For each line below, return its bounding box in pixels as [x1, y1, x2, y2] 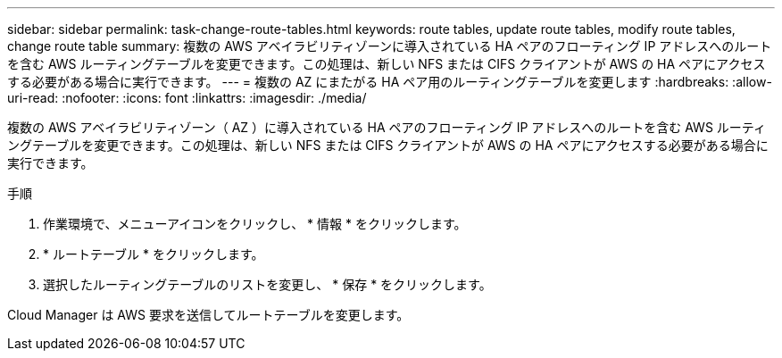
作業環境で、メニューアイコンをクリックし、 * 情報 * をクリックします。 [43, 216, 467, 231]
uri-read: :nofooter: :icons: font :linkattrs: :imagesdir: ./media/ [7, 90, 367, 105]
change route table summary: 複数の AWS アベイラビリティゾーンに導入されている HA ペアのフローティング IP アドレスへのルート [7, 38, 772, 54]
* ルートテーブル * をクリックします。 [43, 246, 264, 262]
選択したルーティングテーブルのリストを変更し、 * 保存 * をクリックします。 [43, 277, 492, 292]
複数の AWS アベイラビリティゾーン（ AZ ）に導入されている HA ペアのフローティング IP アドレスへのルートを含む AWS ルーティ [7, 120, 766, 135]
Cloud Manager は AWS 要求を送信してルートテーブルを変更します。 [7, 307, 410, 322]
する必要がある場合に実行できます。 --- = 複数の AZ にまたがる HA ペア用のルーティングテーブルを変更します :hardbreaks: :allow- [7, 74, 772, 89]
